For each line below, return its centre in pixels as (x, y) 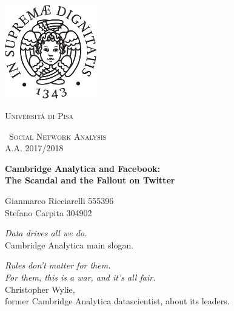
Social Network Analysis (58, 136)
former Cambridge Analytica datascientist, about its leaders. (117, 301)
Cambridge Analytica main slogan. (69, 244)
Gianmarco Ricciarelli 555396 (59, 201)
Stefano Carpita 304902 (48, 212)
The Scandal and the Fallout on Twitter (90, 180)
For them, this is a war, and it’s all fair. (80, 277)
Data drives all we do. (46, 233)
